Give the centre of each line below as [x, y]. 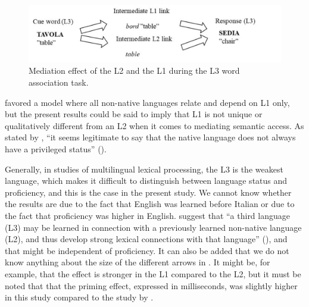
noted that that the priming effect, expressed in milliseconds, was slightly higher [151, 285]
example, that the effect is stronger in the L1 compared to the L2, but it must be [153, 273]
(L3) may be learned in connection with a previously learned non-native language [153, 227]
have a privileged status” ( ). [56, 149]
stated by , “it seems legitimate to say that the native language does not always [150, 137]
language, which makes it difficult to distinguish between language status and [146, 181]
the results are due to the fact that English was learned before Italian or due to [150, 204]
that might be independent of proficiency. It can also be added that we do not [147, 250]
